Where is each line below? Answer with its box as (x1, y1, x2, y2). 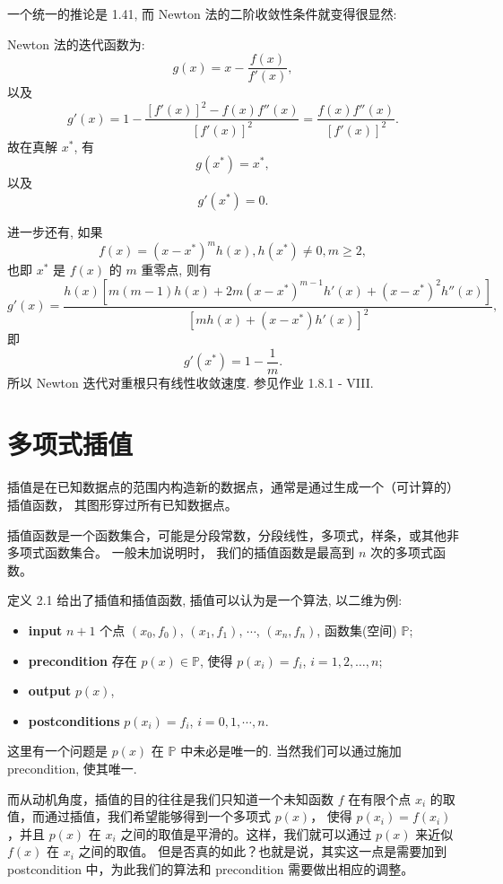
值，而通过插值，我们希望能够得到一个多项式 (7, 807, 271, 826)
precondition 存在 (28, 651, 137, 670)
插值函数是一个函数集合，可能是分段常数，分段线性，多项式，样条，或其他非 (7, 525, 459, 544)
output (28, 681, 72, 700)
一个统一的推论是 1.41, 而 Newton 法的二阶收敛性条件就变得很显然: (7, 4, 397, 22)
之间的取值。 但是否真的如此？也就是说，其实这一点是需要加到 (78, 842, 447, 861)
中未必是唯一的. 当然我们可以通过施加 (180, 741, 402, 760)
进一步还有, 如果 (7, 222, 103, 241)
